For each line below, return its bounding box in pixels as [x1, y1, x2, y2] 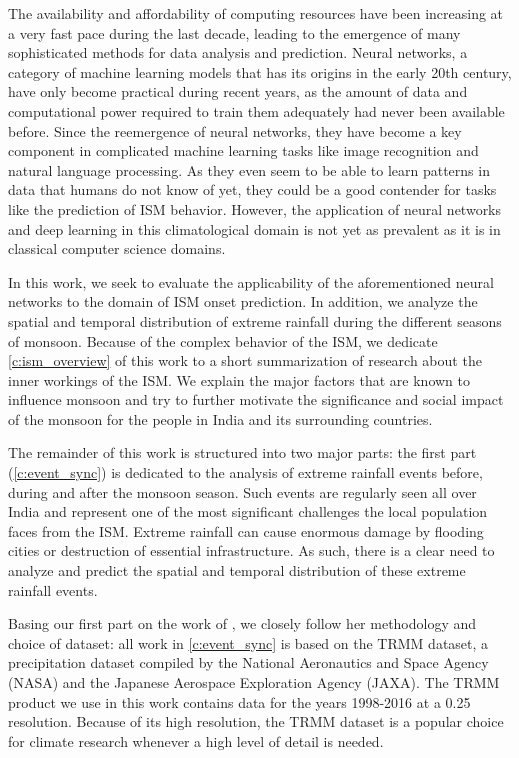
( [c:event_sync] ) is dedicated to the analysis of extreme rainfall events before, [8, 462, 483, 483]
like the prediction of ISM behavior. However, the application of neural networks [8, 198, 502, 219]
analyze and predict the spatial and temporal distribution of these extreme [8, 560, 466, 581]
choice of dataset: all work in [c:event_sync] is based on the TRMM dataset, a [8, 632, 489, 653]
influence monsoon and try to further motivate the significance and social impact [8, 389, 504, 410]
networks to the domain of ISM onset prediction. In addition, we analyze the [8, 291, 478, 312]
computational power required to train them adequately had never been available [8, 100, 505, 121]
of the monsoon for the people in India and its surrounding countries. [8, 408, 433, 429]
